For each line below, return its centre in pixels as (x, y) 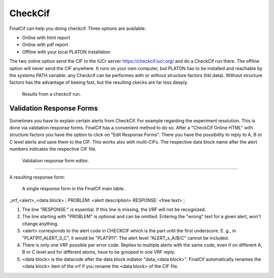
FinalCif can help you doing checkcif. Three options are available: (78, 28)
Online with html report (46, 38)
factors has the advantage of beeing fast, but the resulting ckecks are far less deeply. (99, 82)
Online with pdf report (45, 45)
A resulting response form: (37, 177)
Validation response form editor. (56, 160)
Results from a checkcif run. (52, 94)
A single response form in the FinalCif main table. (74, 189)
